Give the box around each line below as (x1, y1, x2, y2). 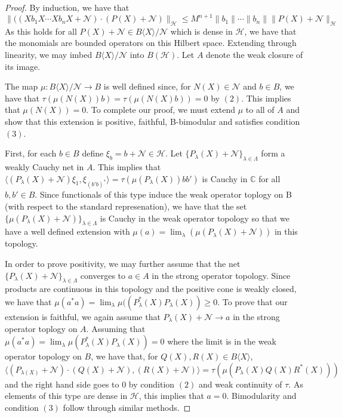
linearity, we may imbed (5, 48, 93, 61)
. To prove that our (217, 295, 288, 308)
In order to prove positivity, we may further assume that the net (5, 257, 241, 269)
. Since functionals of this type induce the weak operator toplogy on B (35, 188, 292, 201)
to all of (245, 103, 275, 116)
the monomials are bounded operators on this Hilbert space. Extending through (5, 36, 297, 49)
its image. (5, 60, 41, 72)
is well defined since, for (103, 80, 191, 93)
